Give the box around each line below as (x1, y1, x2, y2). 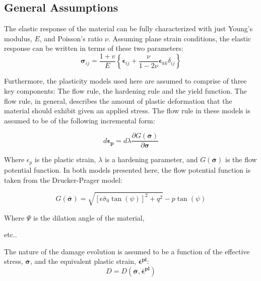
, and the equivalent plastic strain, (30, 256, 136, 266)
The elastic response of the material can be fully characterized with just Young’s (4, 23, 253, 34)
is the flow (225, 154, 257, 165)
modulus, (4, 33, 32, 43)
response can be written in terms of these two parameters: (4, 43, 183, 53)
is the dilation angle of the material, (33, 212, 145, 223)
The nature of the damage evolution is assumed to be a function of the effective (4, 246, 250, 256)
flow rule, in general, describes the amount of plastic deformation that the (4, 95, 232, 106)
